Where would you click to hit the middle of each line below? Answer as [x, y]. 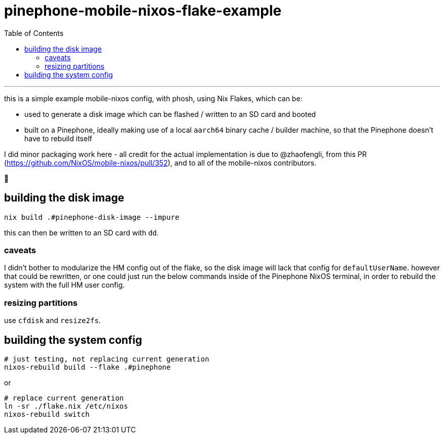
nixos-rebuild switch [47, 414]
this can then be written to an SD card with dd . [82, 232]
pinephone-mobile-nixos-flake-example [143, 11]
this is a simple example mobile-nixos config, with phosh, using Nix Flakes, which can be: [153, 98]
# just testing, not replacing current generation [107, 359]
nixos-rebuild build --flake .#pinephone [87, 367]
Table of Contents [34, 33]
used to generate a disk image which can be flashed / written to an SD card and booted [170, 114]
